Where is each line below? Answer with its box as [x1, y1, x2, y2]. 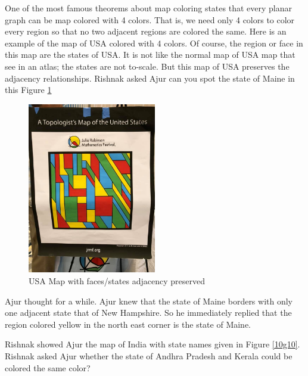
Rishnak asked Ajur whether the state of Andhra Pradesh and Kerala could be [5, 349, 293, 362]
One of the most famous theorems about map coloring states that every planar [5, 2, 292, 14]
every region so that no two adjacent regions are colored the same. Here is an [5, 25, 287, 38]
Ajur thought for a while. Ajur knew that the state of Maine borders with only [5, 294, 293, 307]
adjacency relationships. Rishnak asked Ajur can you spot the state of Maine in [5, 72, 295, 84]
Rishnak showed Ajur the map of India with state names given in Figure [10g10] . [5, 338, 300, 350]
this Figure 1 [5, 83, 52, 96]
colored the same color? [5, 361, 91, 374]
